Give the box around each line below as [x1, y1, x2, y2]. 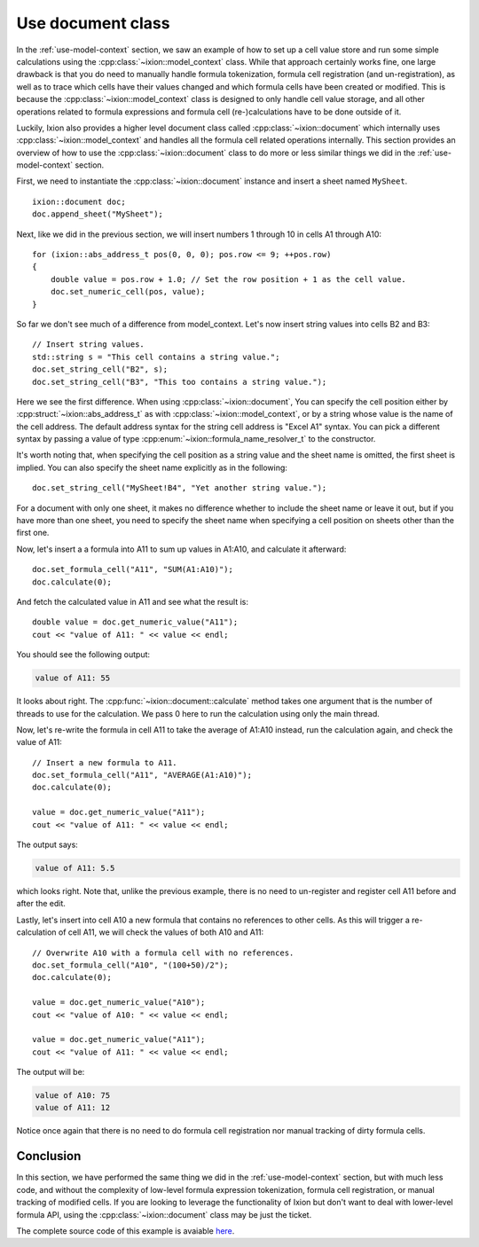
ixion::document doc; [32, 196, 126, 207]
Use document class [16, 13, 170, 33]
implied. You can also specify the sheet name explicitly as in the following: [16, 462, 288, 473]
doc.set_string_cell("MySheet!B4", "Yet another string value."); [32, 483, 327, 493]
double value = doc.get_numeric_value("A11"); [32, 617, 239, 627]
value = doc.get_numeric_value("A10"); [32, 998, 206, 1008]
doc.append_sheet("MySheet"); [32, 209, 164, 219]
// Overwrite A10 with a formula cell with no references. [32, 947, 294, 958]
